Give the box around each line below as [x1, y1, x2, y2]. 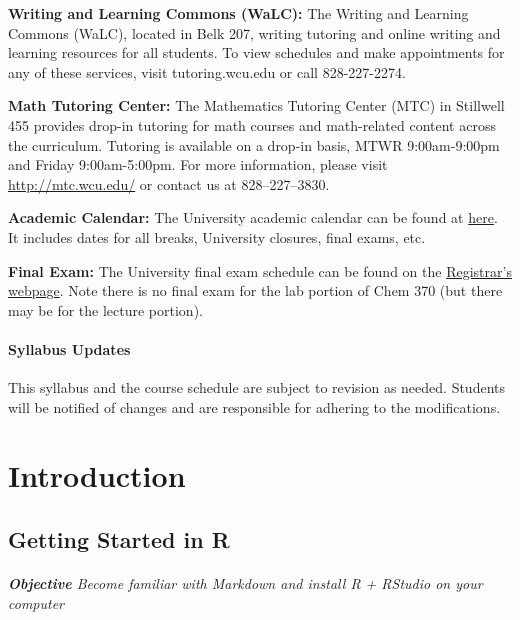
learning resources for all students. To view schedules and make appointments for [8, 42, 505, 63]
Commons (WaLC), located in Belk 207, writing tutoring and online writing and [8, 22, 501, 43]
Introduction [8, 455, 186, 496]
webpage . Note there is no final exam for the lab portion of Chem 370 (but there [8, 280, 503, 301]
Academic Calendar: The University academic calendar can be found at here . [8, 207, 498, 228]
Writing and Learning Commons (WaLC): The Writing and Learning [8, 3, 469, 23]
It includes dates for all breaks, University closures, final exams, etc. [8, 226, 426, 247]
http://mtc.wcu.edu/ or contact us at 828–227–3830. [8, 173, 330, 194]
